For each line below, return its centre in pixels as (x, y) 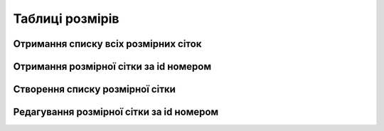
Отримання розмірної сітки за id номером (112, 67)
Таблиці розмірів (66, 19)
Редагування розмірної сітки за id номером (116, 112)
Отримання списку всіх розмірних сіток (107, 44)
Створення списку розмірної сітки (94, 89)
